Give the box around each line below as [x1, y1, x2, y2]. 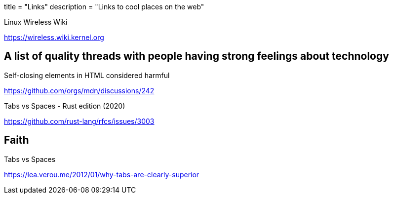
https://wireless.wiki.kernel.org [4, 33, 104, 41]
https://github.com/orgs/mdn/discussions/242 [4, 86, 155, 95]
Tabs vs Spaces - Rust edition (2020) [4, 101, 125, 110]
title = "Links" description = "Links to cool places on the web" [4, 2, 204, 11]
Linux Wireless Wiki [4, 18, 68, 26]
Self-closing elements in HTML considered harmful [4, 71, 170, 79]
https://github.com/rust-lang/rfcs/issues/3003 [4, 117, 155, 125]
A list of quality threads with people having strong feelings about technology [4, 50, 389, 63]
